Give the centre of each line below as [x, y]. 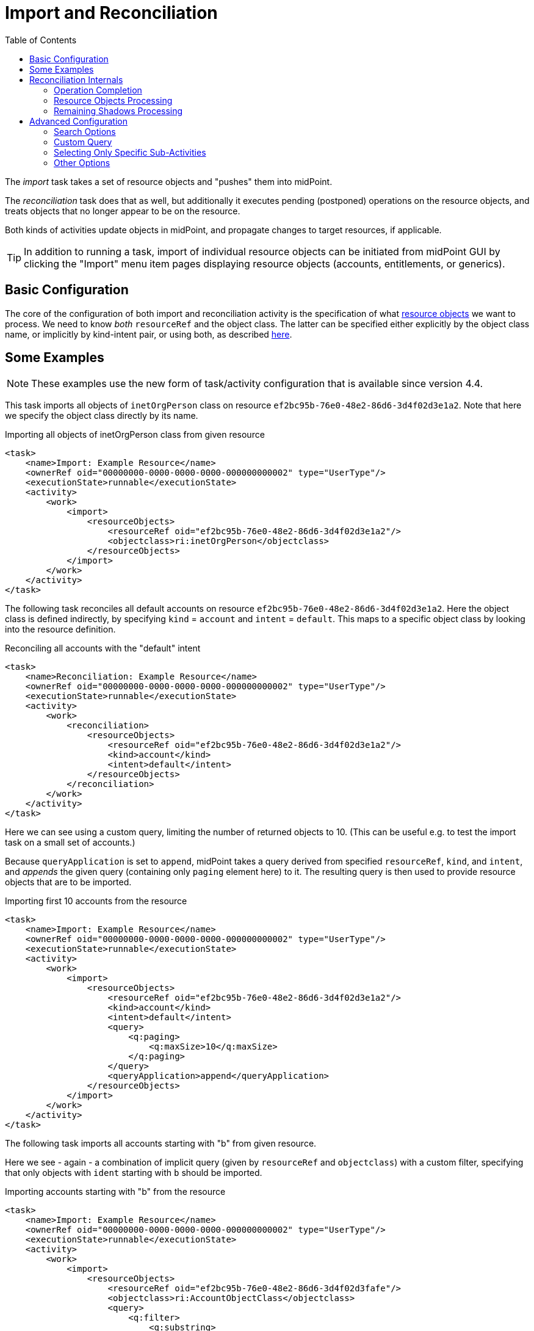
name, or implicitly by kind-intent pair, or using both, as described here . [149, 334]
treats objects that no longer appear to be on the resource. [123, 211]
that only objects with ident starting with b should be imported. [134, 1173]
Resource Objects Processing [113, 100]
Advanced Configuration [78, 121]
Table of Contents [41, 40]
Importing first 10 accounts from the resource [96, 901]
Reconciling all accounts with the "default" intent [103, 648]
